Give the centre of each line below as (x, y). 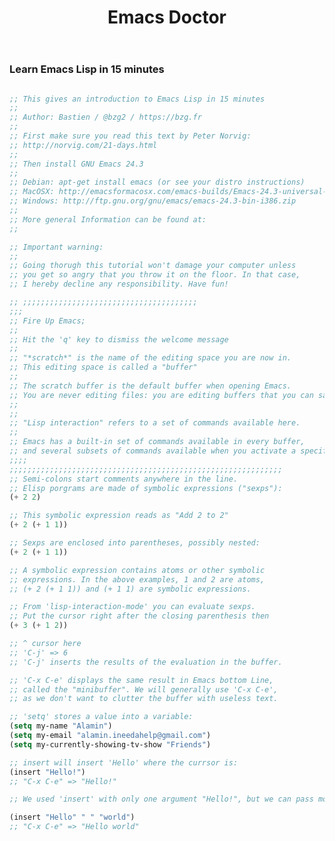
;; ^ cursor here (45, 644)
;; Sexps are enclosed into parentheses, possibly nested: (135, 543)
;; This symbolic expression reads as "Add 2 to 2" (119, 516)
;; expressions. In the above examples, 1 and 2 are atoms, (137, 579)
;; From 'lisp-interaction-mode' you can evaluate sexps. (132, 607)
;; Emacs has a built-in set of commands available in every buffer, (157, 442)
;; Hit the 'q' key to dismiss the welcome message (119, 339)
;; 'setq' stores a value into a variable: (101, 717)
